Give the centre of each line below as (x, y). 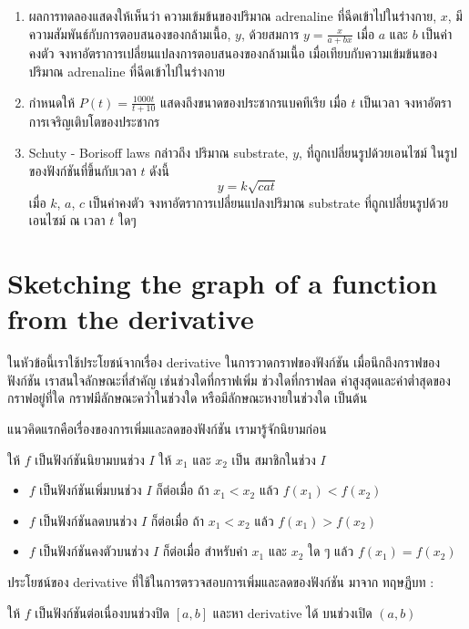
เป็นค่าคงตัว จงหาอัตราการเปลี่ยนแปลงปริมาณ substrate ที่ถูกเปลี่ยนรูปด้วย (269, 202)
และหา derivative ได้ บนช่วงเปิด (292, 612)
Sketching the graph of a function (223, 283)
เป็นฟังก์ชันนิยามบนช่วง (90, 459)
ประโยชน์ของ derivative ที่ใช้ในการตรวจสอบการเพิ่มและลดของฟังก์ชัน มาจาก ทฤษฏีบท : (221, 582)
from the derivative (131, 319)
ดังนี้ (159, 170)
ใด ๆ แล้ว (331, 551)
